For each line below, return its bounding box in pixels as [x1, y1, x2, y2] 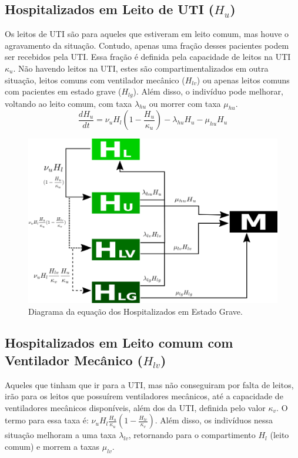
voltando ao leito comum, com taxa [5, 97, 132, 109]
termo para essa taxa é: [5, 414, 89, 426]
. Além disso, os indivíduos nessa [155, 414, 273, 426]
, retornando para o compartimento [128, 429, 256, 441]
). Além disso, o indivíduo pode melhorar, [133, 85, 283, 97]
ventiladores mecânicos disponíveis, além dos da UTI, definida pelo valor [5, 401, 266, 413]
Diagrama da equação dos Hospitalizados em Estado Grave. [28, 305, 243, 317]
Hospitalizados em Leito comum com [5, 334, 233, 352]
